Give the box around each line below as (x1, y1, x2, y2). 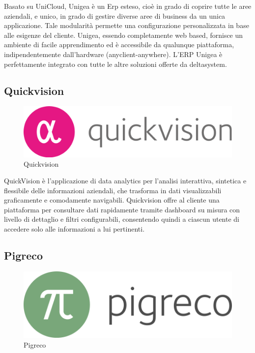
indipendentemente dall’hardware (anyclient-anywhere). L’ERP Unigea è (4, 49, 223, 59)
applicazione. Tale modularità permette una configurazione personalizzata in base (4, 20, 249, 30)
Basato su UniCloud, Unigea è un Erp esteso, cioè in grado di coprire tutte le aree (4, 1, 252, 11)
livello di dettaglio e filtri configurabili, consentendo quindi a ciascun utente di (4, 214, 240, 224)
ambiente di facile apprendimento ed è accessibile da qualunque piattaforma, (4, 39, 234, 50)
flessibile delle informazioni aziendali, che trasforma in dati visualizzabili (4, 185, 222, 195)
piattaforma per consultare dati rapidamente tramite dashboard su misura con (4, 204, 240, 214)
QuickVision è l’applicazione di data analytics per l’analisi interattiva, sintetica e (4, 176, 247, 186)
